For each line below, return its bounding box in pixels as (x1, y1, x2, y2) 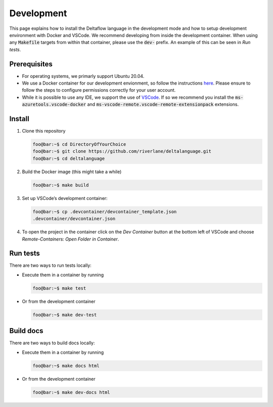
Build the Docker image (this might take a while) (22, 169, 122, 175)
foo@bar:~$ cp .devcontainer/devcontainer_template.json (32, 209, 177, 215)
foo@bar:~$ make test (32, 285, 86, 291)
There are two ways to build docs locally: (9, 340, 95, 346)
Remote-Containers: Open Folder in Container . (22, 236, 119, 242)
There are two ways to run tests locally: (9, 262, 92, 268)
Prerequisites (9, 60, 53, 68)
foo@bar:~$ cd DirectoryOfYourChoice (32, 142, 126, 147)
